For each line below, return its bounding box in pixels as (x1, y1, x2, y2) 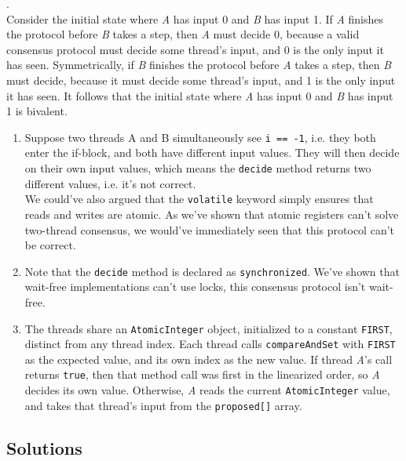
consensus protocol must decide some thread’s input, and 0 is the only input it (6, 41, 384, 57)
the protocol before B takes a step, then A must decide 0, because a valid (6, 26, 360, 42)
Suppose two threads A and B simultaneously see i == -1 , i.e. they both (24, 129, 376, 145)
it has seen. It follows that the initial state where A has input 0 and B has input (6, 87, 393, 103)
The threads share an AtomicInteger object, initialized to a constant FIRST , (24, 320, 393, 336)
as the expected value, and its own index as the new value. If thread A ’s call (24, 350, 393, 367)
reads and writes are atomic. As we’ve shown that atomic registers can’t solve (24, 205, 399, 222)
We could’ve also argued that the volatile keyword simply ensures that (24, 191, 374, 207)
